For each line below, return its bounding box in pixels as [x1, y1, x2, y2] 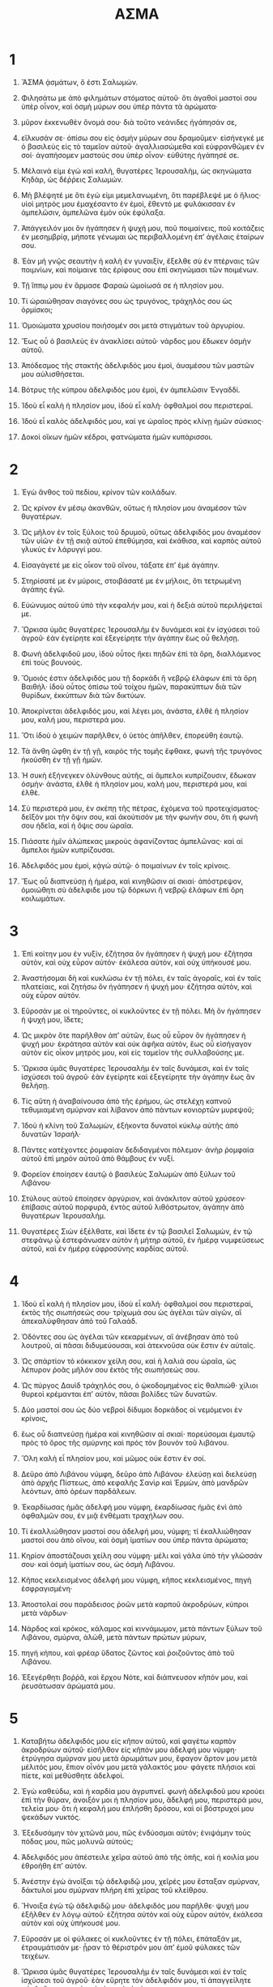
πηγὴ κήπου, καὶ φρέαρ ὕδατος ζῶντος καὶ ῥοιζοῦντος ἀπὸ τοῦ [20, 1647, 235, 1658]
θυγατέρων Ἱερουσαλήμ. [20, 1210, 106, 1220]
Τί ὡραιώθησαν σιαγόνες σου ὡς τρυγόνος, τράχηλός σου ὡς [20, 296, 232, 306]
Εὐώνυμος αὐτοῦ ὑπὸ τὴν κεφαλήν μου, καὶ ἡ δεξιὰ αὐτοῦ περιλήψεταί [20, 600, 262, 610]
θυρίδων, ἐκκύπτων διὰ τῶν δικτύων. [20, 690, 147, 700]
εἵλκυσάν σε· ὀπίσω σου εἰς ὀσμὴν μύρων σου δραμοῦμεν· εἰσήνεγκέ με [20, 133, 265, 143]
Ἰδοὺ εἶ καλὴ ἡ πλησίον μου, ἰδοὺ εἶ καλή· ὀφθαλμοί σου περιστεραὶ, [20, 1299, 254, 1308]
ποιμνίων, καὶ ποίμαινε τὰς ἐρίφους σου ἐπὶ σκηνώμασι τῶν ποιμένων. [20, 264, 258, 274]
